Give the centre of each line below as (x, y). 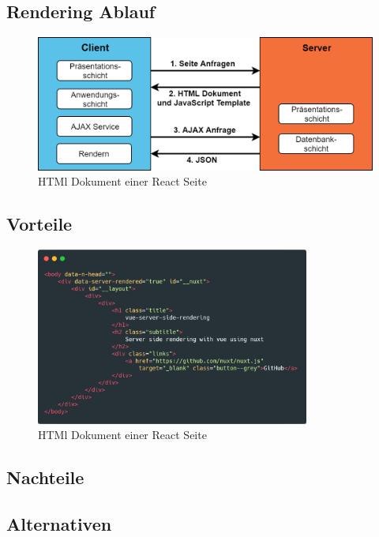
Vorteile (39, 224)
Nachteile (45, 477)
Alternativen (59, 523)
